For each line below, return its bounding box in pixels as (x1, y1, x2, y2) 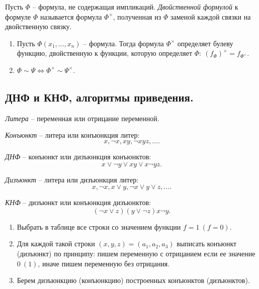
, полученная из (113, 11, 161, 22)
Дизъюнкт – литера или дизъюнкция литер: (5, 174, 139, 184)
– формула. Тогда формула (83, 38, 164, 48)
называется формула (40, 11, 102, 22)
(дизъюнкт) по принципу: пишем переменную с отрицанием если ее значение (17, 248, 255, 258)
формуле (5, 11, 31, 22)
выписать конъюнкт (177, 238, 237, 249)
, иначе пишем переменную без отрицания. (38, 258, 170, 268)
